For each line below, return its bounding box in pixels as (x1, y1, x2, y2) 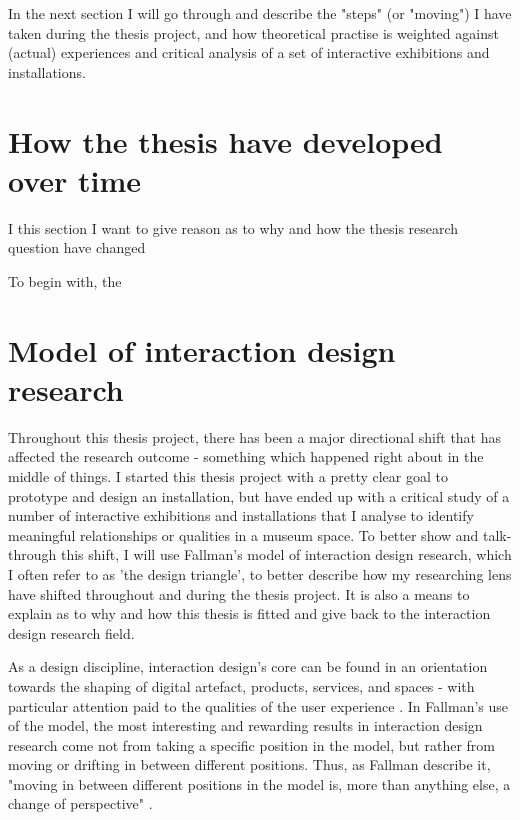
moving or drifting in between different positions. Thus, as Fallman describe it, (8, 754, 491, 775)
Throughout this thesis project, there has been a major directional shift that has (8, 426, 502, 447)
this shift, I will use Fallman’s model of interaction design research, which (60, 544, 512, 565)
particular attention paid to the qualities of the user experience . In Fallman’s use (8, 695, 509, 716)
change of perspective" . (8, 793, 153, 814)
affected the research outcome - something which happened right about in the (8, 446, 484, 467)
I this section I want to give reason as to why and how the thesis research (8, 217, 459, 238)
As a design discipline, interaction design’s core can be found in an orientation (8, 656, 488, 677)
